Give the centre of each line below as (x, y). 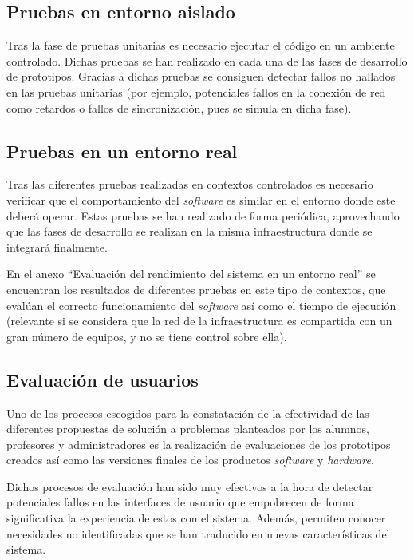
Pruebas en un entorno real (122, 151)
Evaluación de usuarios (103, 379)
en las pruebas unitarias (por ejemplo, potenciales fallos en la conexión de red (196, 91)
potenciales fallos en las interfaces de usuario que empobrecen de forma (180, 502)
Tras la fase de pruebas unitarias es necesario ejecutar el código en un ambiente (201, 45)
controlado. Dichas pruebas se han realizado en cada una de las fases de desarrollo (207, 60)
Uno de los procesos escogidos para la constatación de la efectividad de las (188, 413)
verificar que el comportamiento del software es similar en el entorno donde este (201, 199)
